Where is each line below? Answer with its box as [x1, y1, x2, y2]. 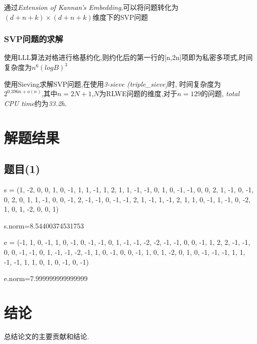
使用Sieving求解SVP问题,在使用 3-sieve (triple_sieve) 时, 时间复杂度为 [4, 78, 221, 89]
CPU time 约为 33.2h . [4, 98, 67, 108]
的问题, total [201, 88, 240, 99]
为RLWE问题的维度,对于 [99, 88, 177, 99]
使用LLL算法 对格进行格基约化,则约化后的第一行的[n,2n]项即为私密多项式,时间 [4, 52, 253, 62]
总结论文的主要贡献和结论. [4, 331, 89, 341]
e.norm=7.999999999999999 [4, 273, 88, 284]
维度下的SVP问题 [92, 11, 148, 22]
